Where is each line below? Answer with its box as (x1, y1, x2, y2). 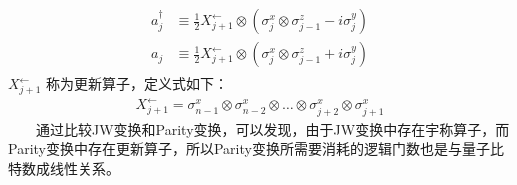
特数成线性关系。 (8, 157, 120, 178)
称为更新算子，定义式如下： (46, 73, 229, 94)
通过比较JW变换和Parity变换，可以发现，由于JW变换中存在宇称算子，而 (36, 118, 510, 139)
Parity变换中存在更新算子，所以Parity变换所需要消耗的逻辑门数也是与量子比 (8, 138, 504, 159)
